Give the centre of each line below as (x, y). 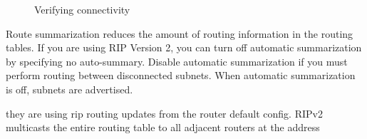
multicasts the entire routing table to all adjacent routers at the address (163, 127)
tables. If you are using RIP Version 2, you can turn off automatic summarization (184, 47)
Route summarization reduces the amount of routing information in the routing (180, 33)
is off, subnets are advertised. (69, 89)
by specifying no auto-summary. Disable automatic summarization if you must (177, 61)
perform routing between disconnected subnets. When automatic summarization (181, 75)
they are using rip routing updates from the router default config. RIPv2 (164, 113)
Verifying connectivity (82, 9)
